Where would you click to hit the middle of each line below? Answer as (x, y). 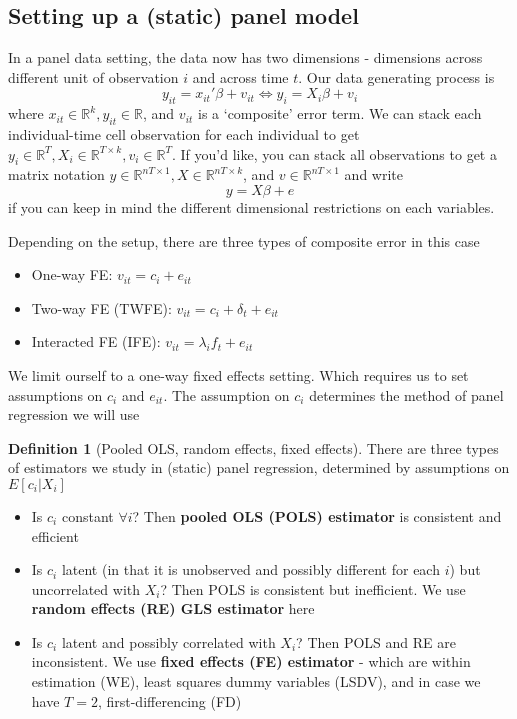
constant (87, 515)
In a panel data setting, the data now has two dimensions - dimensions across (245, 57)
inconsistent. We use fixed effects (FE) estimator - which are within (251, 661)
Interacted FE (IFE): (96, 341)
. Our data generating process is (396, 76)
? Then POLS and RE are (376, 641)
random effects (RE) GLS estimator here (173, 608)
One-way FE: (72, 274)
